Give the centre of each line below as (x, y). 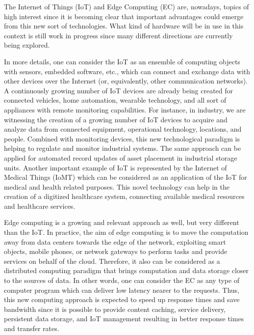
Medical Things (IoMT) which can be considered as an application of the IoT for (126, 177)
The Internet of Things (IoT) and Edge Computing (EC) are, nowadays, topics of (127, 6)
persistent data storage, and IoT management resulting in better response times (124, 319)
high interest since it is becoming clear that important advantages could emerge (124, 16)
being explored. (27, 45)
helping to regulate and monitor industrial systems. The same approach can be (123, 148)
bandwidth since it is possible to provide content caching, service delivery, (115, 309)
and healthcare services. (40, 206)
